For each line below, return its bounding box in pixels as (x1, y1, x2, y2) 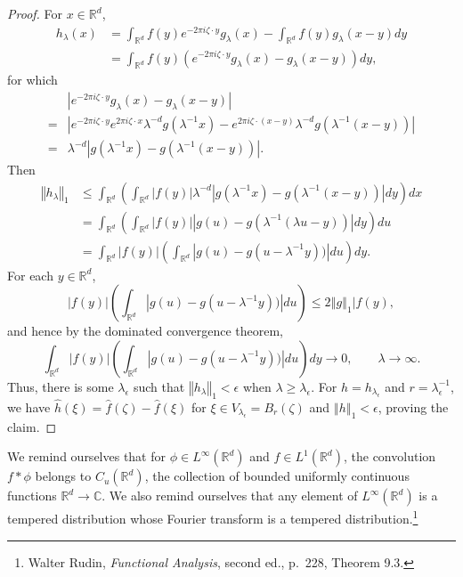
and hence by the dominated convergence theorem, (7, 321, 284, 340)
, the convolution (343, 447, 436, 466)
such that (133, 377, 185, 395)
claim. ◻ (7, 417, 57, 435)
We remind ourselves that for (7, 447, 166, 466)
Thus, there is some (7, 377, 114, 395)
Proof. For (7, 4, 63, 22)
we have (7, 397, 51, 416)
